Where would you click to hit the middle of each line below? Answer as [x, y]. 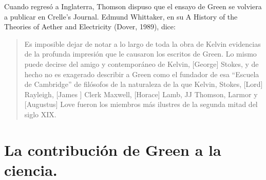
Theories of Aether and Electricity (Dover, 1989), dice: [90, 26]
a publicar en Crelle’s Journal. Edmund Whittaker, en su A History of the [121, 16]
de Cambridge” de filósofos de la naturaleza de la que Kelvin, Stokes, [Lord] [144, 84]
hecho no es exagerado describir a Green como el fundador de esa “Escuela [142, 74]
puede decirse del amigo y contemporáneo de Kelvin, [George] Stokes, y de [141, 64]
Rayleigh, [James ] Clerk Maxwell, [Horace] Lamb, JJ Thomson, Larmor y [141, 94]
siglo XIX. [40, 114]
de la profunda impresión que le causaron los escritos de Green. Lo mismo [140, 54]
